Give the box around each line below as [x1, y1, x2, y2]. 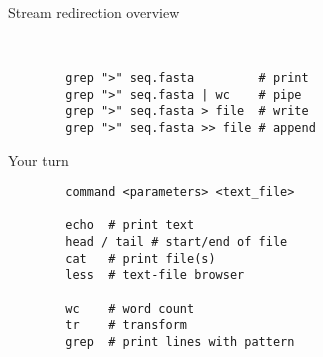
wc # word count [65, 301, 195, 316]
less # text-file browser [65, 268, 245, 283]
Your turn [8, 149, 69, 170]
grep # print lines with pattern [65, 335, 295, 350]
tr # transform [65, 318, 187, 333]
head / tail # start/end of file [65, 235, 288, 250]
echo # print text [65, 218, 195, 233]
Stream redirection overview [8, 2, 180, 22]
